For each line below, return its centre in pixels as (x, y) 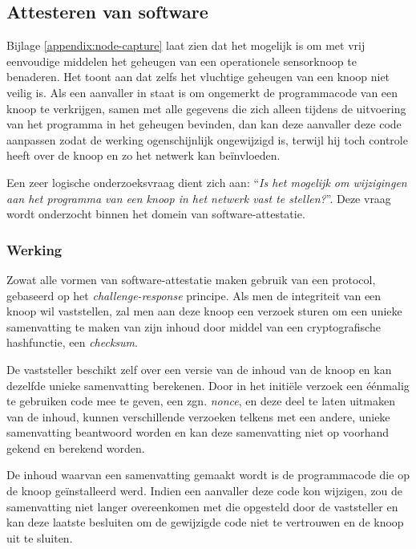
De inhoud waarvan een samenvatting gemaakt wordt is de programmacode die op (208, 475)
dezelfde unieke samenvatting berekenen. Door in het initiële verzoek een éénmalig (208, 385)
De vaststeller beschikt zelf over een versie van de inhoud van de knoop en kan (199, 369)
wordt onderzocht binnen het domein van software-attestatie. (156, 214)
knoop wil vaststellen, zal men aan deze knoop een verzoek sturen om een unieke (204, 311)
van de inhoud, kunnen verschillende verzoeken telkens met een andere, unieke (198, 416)
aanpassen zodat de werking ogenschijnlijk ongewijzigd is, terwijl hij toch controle (207, 139)
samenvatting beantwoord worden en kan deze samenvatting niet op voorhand (198, 432)
